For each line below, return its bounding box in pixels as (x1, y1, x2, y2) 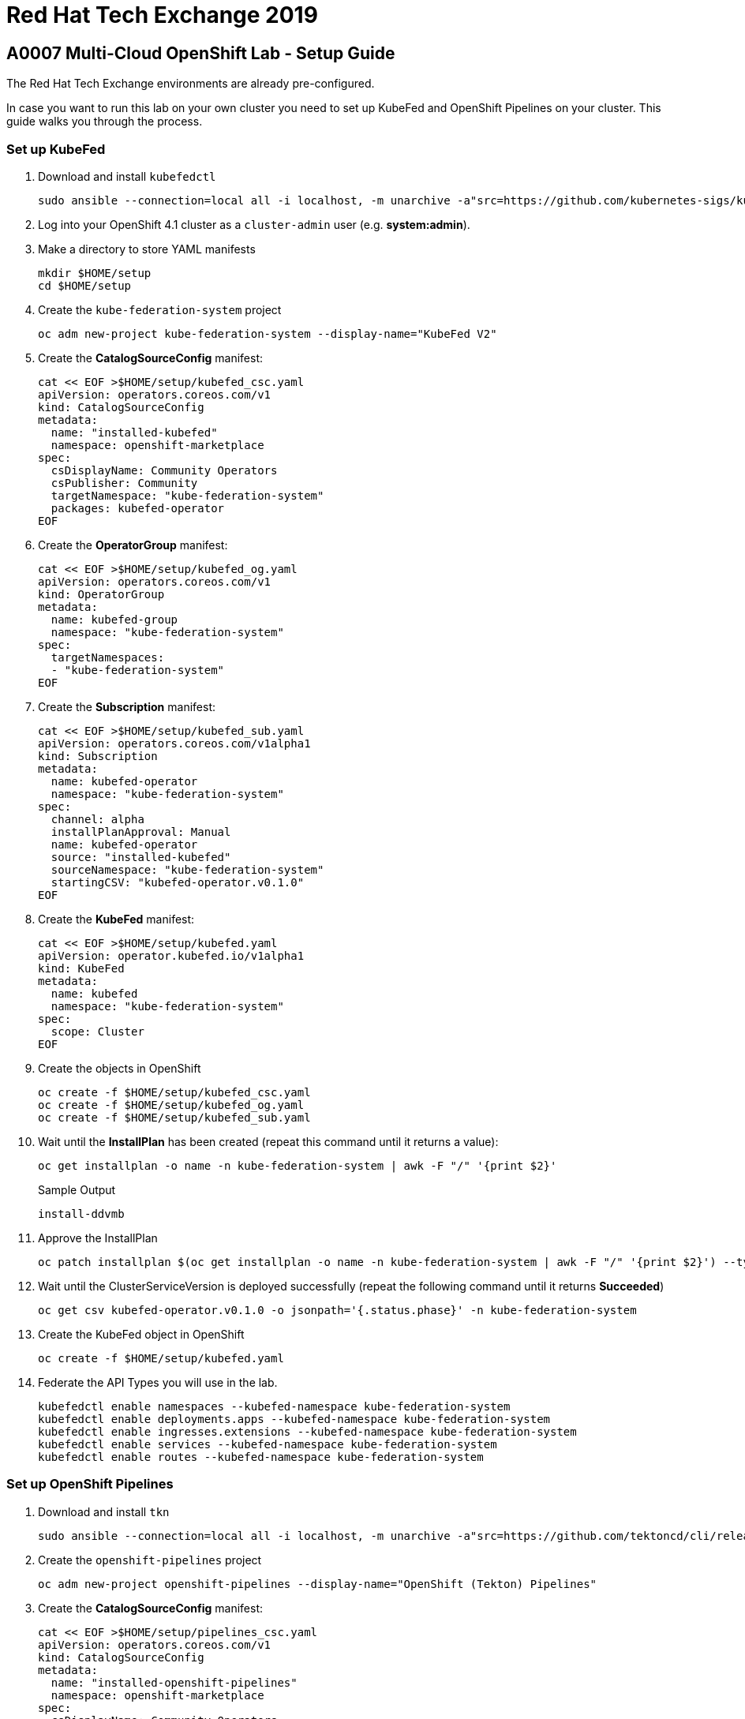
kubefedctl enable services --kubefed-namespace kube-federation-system (38, 1437, 497, 1451)
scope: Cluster (51, 1024, 144, 1038)
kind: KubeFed (38, 961, 125, 975)
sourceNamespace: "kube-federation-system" (51, 863, 324, 876)
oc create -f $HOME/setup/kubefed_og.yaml (38, 1098, 305, 1111)
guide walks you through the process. (6, 114, 203, 129)
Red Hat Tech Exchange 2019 (6, 2, 318, 28)
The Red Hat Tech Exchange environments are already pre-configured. (6, 77, 375, 91)
